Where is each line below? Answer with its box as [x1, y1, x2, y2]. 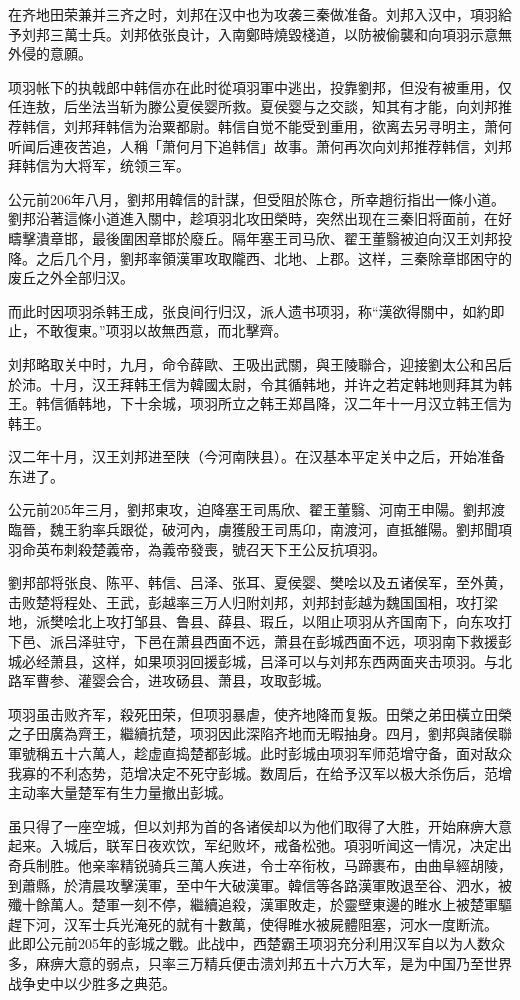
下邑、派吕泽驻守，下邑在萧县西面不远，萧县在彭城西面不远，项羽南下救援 [8, 631, 498, 652]
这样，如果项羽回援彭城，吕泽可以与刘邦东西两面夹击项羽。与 [91, 650, 498, 671]
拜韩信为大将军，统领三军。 [8, 155, 190, 176]
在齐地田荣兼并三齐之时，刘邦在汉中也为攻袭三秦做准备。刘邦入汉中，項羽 [8, 4, 498, 24]
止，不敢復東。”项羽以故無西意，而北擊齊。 [8, 320, 288, 341]
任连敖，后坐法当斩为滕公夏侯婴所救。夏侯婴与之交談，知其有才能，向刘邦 [8, 96, 498, 117]
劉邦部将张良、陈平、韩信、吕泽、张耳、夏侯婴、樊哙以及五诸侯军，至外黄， [8, 572, 512, 593]
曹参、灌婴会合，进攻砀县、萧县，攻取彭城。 [35, 670, 330, 691]
